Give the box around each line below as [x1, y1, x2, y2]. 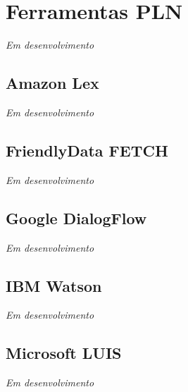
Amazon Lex [6, 72, 99, 94]
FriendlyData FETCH [6, 139, 168, 161]
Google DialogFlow [6, 207, 147, 228]
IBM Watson [6, 274, 102, 296]
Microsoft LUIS [6, 342, 122, 364]
